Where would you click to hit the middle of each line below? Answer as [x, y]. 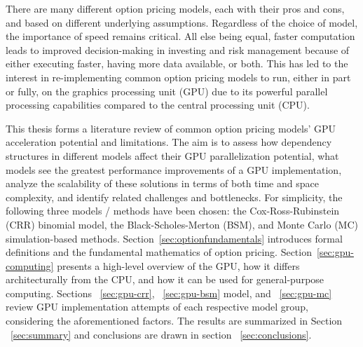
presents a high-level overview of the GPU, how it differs [178, 265]
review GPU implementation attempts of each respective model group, [157, 307]
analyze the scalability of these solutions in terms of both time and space [162, 183]
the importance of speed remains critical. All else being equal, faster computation [180, 36]
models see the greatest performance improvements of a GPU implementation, [174, 169]
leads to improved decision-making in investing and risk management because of [178, 49]
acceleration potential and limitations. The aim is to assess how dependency [169, 142]
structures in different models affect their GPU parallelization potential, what [172, 155]
